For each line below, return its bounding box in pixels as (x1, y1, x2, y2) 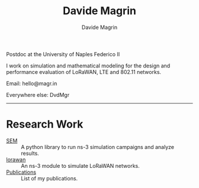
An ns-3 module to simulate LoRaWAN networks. (21, 162, 140, 169)
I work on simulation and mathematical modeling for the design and (6, 62, 171, 69)
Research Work (6, 118, 84, 131)
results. (21, 150, 40, 157)
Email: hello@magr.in (6, 80, 57, 87)
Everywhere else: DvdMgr (6, 91, 70, 98)
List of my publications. (21, 174, 78, 181)
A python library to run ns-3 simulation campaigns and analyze (21, 143, 175, 150)
